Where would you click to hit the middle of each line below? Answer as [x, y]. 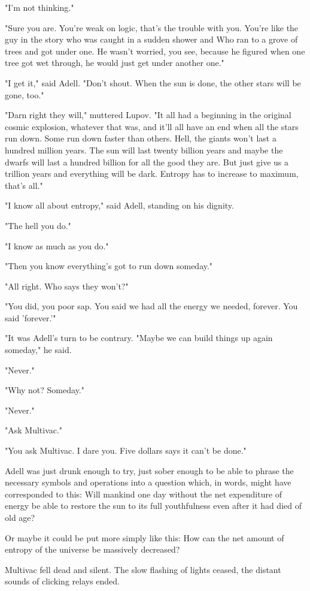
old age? [20, 517]
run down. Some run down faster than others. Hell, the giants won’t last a [141, 138]
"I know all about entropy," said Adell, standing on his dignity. [119, 205]
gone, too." [25, 94]
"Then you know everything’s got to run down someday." [109, 266]
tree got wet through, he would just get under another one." [115, 63]
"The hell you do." [38, 225]
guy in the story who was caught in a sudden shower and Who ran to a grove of [151, 39]
